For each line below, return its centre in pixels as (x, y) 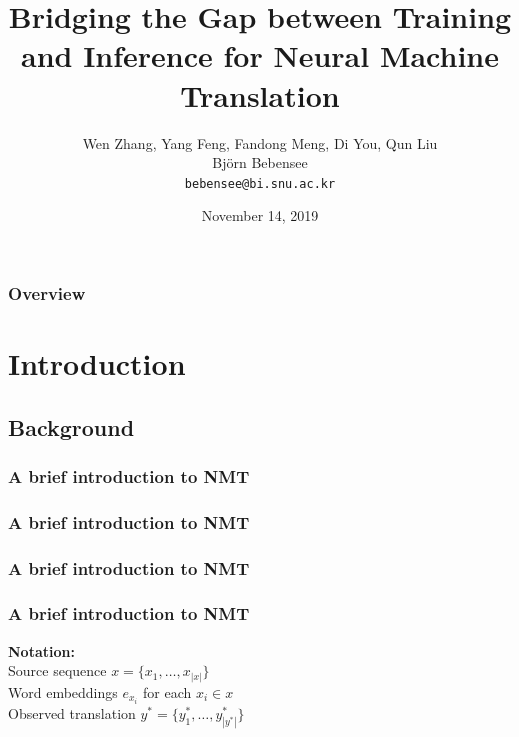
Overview (47, 292)
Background (71, 426)
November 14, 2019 (260, 215)
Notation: (41, 650)
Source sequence (57, 670)
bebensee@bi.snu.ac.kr (260, 183)
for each (167, 691)
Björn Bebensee (260, 162)
